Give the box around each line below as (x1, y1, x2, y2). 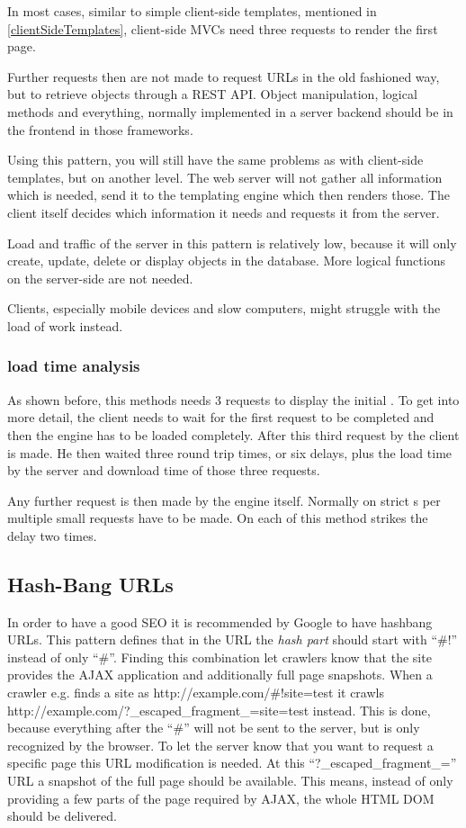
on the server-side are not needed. (7, 268, 193, 287)
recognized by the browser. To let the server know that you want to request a (7, 735, 434, 754)
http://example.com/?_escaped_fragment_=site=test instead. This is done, (7, 700, 431, 719)
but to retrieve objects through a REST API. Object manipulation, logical (7, 85, 417, 103)
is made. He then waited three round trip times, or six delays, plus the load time (7, 443, 453, 462)
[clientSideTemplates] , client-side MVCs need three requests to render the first (7, 19, 438, 38)
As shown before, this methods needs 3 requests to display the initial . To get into (7, 390, 460, 409)
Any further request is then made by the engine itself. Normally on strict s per (7, 490, 441, 509)
